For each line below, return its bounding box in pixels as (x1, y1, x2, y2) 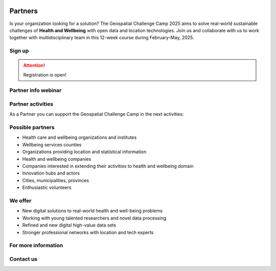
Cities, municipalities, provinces (22, 177, 89, 183)
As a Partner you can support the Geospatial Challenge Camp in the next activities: (9, 111, 184, 117)
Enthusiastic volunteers (22, 184, 72, 191)
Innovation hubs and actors (22, 170, 80, 176)
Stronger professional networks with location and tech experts (22, 229, 154, 235)
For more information (9, 242, 63, 249)
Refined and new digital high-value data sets (22, 222, 117, 228)
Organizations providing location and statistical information (22, 149, 147, 155)
